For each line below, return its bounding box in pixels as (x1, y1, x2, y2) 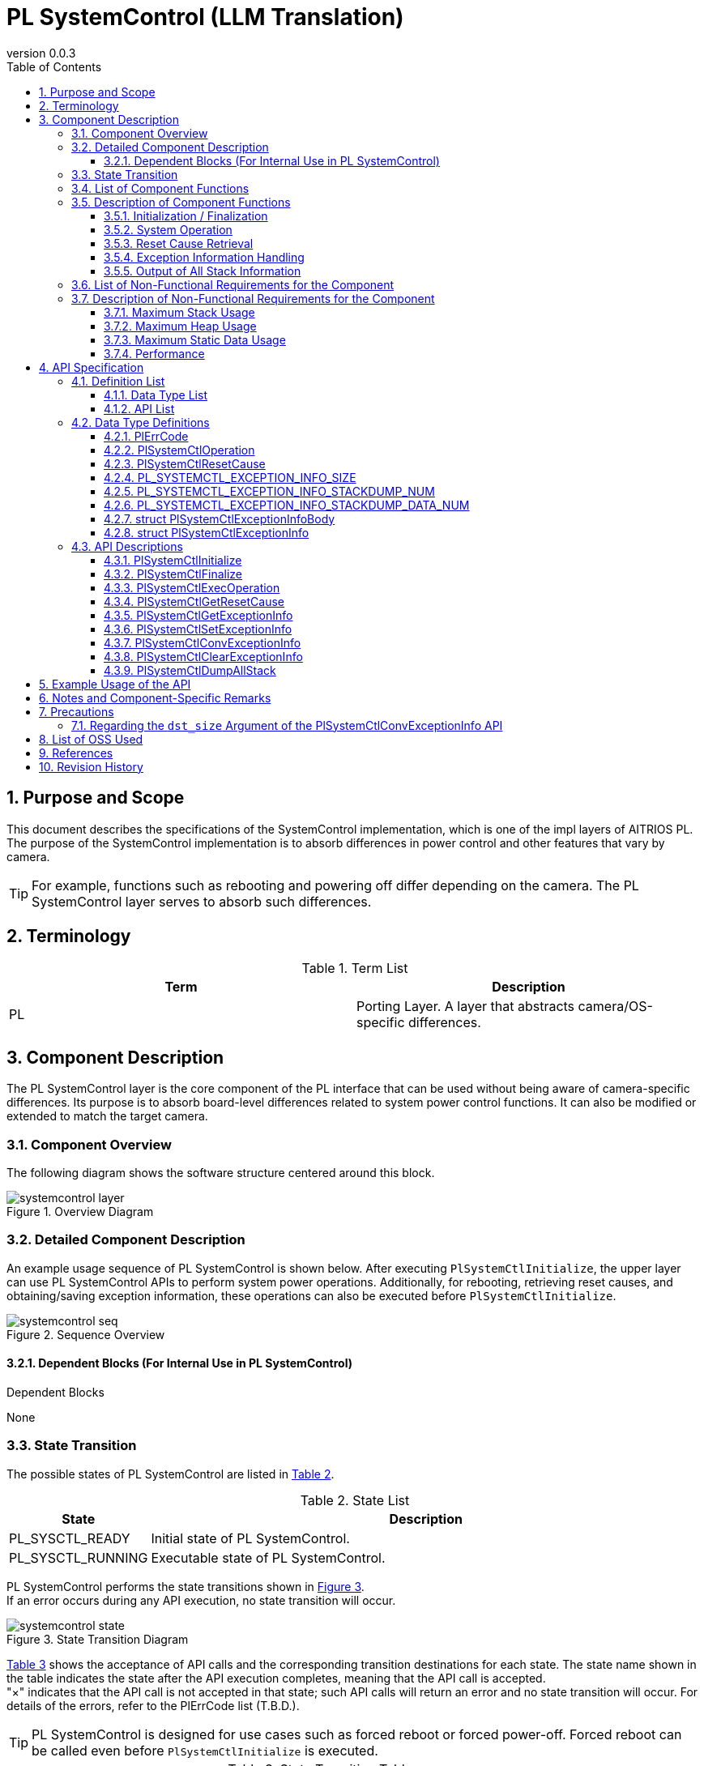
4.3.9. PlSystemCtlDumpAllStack (104, 663, 276, 677)
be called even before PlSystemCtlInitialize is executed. (32, 1742, 378, 1759)
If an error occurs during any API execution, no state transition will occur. (6, 1593, 396, 1607)
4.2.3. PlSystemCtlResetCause (104, 456, 266, 471)
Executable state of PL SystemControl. (151, 1549, 386, 1566)
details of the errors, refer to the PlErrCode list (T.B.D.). (6, 1698, 300, 1713)
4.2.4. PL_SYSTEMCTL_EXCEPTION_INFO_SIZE (104, 470, 356, 484)
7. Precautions (39, 704, 114, 719)
